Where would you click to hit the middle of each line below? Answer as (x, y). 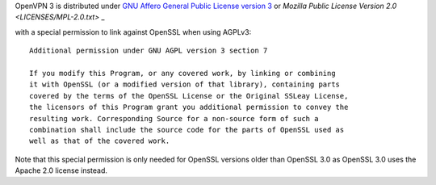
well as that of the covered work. (100, 141)
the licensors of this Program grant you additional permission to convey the (189, 107)
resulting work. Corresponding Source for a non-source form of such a (174, 118)
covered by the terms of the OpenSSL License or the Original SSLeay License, (189, 96)
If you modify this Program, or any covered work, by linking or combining (182, 73)
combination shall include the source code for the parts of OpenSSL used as (187, 130)
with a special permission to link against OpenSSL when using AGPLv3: (133, 32)
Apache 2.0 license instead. (61, 170)
